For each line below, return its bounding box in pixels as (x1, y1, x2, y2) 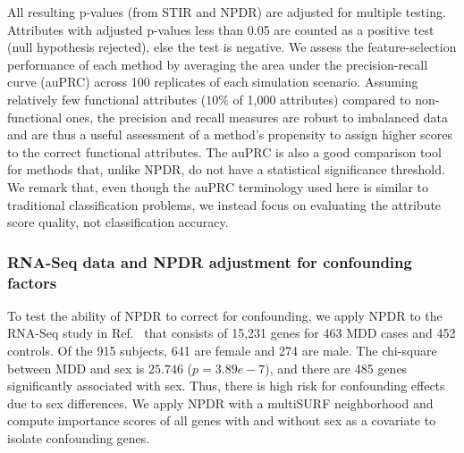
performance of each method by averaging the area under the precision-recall (7, 55, 428, 73)
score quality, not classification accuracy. (7, 213, 229, 231)
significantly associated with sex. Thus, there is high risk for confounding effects (7, 376, 445, 395)
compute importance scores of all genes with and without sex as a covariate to (7, 411, 436, 430)
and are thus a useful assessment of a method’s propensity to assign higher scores (7, 125, 453, 144)
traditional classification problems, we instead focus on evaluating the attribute (7, 195, 442, 214)
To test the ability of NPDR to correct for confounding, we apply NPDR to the (7, 306, 443, 324)
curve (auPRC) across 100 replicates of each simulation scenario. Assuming (7, 72, 418, 91)
